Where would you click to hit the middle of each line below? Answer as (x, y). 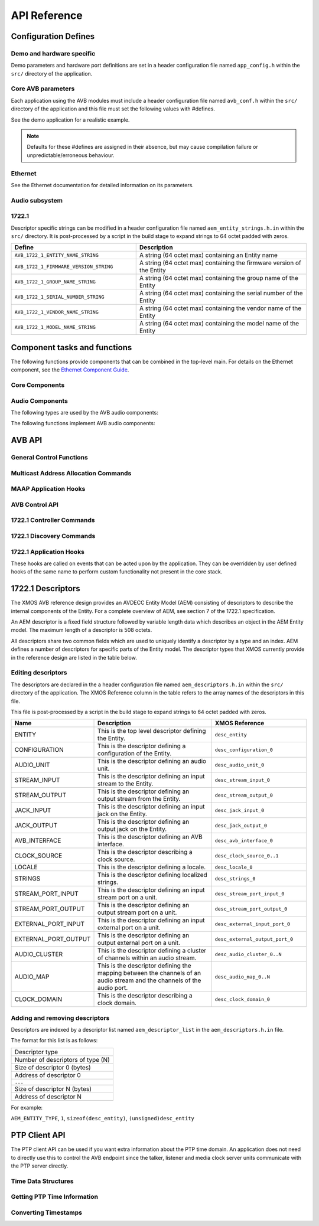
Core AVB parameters (43, 89)
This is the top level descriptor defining (152, 731)
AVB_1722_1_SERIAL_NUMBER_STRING (59, 297)
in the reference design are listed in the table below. (74, 657)
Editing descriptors (39, 673)
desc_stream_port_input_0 (250, 894)
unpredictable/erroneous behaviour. (71, 155)
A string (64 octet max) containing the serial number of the (221, 294)
